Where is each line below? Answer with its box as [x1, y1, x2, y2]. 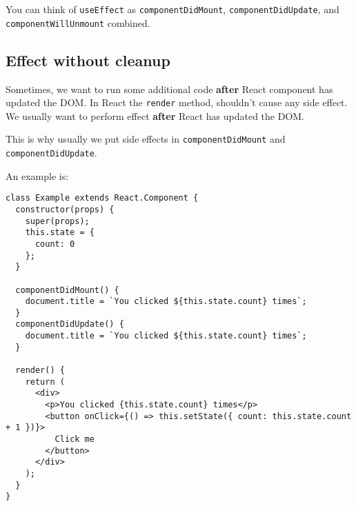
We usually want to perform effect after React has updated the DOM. [6, 108, 305, 123]
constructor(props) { [15, 204, 115, 214]
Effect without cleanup [6, 49, 170, 70]
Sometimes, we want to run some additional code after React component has [6, 81, 333, 96]
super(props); [25, 216, 90, 226]
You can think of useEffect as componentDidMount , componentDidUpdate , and [6, 2, 339, 16]
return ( [25, 376, 65, 387]
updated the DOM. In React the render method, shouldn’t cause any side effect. [6, 95, 348, 110]
